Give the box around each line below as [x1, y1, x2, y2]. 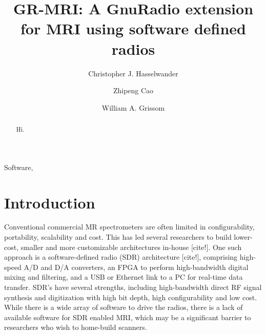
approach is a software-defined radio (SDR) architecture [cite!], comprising [4, 252, 238, 262]
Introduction [4, 192, 95, 213]
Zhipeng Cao [113, 85, 154, 96]
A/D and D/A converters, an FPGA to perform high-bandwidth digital [24, 261, 249, 272]
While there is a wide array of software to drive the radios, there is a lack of [4, 302, 243, 312]
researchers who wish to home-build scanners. [4, 322, 147, 332]
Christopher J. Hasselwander [88, 68, 178, 78]
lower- [234, 232, 253, 242]
